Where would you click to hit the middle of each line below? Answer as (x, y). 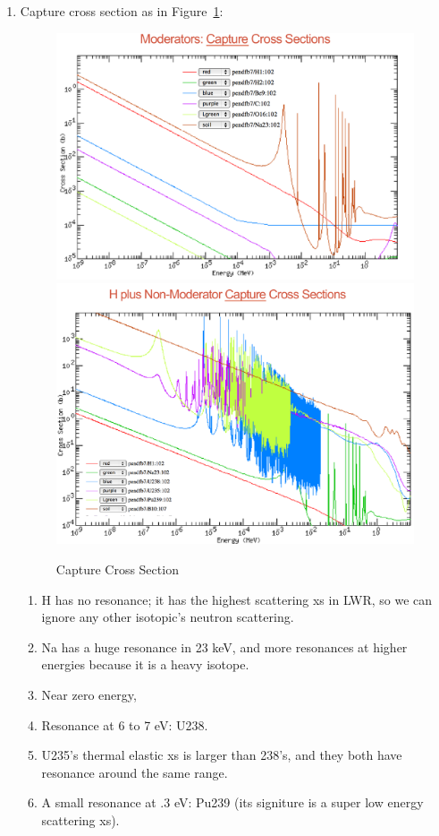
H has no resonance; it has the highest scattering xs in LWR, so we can (237, 599)
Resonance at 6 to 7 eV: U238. (125, 724)
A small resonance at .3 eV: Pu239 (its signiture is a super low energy (232, 802)
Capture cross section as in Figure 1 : (122, 11)
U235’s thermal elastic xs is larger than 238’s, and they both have (222, 755)
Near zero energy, (89, 695)
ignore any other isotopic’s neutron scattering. (168, 617)
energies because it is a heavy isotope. (145, 664)
